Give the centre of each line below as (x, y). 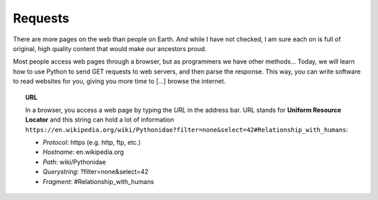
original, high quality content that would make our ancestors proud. (110, 48)
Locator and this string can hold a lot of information (100, 120)
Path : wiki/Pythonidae (75, 162)
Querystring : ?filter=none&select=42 (96, 172)
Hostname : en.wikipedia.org (83, 152)
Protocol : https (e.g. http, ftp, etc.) (92, 143)
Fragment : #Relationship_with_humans (98, 181)
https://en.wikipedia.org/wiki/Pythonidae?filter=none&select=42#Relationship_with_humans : (187, 129)
